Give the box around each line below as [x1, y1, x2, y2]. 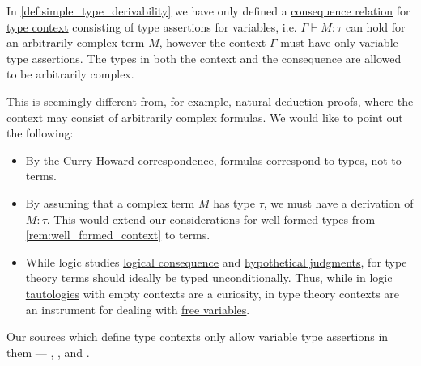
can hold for [345, 18, 406, 35]
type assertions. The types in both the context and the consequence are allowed [6, 49, 402, 66]
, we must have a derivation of [263, 194, 414, 211]
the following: [6, 124, 74, 141]
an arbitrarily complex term [6, 34, 145, 51]
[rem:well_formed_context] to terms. [25, 226, 210, 243]
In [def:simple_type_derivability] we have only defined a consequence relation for [6, 2, 410, 19]
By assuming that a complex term [25, 194, 195, 211]
